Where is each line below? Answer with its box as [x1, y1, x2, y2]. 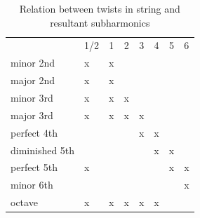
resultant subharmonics [50, 15, 150, 29]
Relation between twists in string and [19, 1, 180, 15]
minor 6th [11, 177, 53, 192]
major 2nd [11, 73, 55, 88]
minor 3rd [11, 90, 53, 104]
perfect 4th [11, 125, 58, 139]
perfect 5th [11, 160, 58, 175]
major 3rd [11, 107, 53, 122]
